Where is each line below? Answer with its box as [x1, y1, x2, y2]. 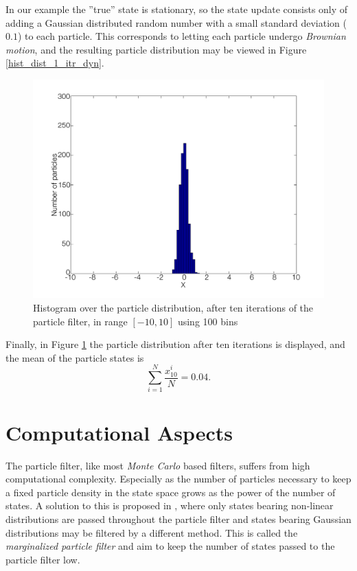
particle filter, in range [33, 314, 128, 328]
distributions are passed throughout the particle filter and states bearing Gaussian [5, 511, 352, 526]
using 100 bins [177, 314, 238, 328]
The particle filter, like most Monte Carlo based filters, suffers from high [5, 458, 310, 472]
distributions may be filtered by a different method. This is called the [5, 525, 298, 539]
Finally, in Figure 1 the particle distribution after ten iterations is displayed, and [5, 337, 345, 351]
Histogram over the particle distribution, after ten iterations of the [33, 300, 314, 314]
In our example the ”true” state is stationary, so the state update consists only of [5, 2, 348, 16]
